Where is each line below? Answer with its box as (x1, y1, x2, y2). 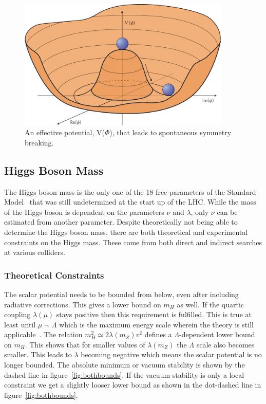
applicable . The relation (4, 329, 83, 340)
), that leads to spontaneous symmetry (109, 127, 232, 138)
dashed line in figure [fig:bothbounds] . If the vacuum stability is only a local (4, 369, 244, 380)
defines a (144, 329, 172, 340)
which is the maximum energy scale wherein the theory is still (59, 319, 254, 329)
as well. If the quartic (177, 299, 244, 309)
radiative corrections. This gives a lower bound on (4, 299, 161, 309)
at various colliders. (4, 247, 65, 258)
